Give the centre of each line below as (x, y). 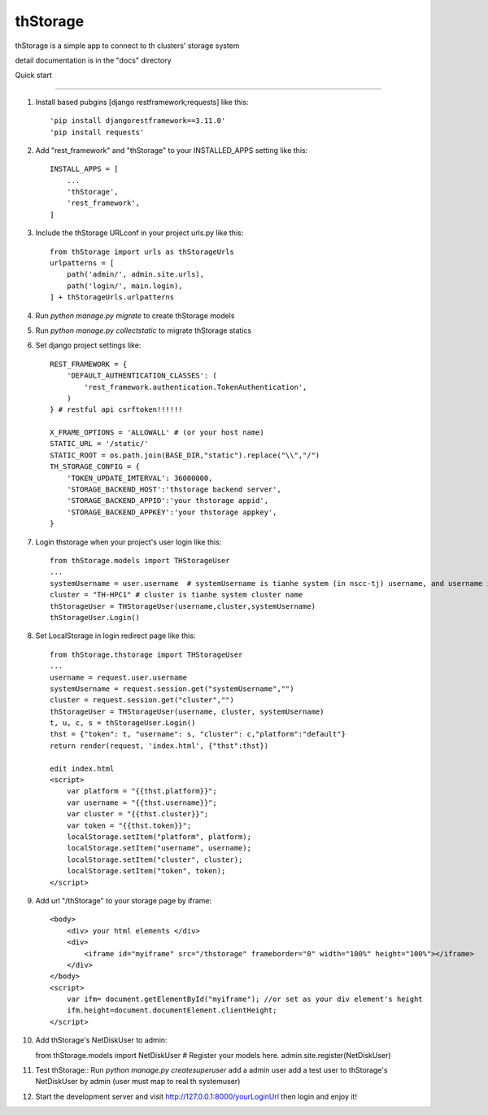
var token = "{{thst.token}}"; (129, 825)
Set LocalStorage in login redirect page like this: (115, 636)
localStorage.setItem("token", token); (146, 871)
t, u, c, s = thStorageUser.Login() (123, 723)
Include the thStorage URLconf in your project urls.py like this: (139, 233)
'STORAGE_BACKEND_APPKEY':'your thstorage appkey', (172, 512)
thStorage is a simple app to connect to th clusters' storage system (127, 46)
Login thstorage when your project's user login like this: (129, 542)
